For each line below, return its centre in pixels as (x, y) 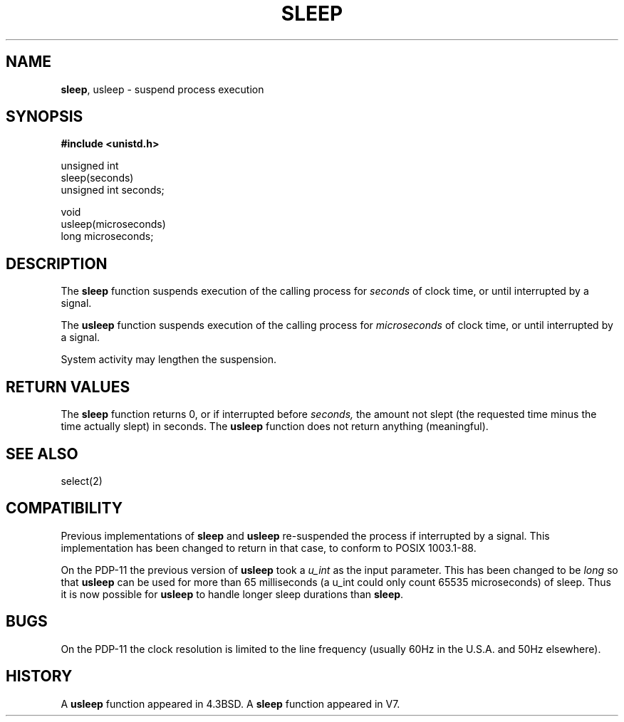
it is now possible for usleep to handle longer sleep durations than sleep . (232, 594)
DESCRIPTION (57, 263)
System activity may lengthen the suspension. (169, 360)
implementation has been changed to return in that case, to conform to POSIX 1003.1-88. (269, 548)
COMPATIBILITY (64, 508)
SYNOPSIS (45, 117)
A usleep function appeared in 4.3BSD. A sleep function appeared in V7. (230, 703)
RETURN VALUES (68, 387)
